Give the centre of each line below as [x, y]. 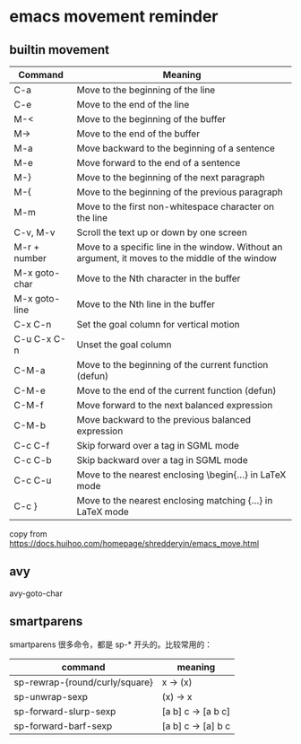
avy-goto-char [36, 593]
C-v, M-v [34, 232]
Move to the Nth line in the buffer [146, 304]
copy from [28, 534]
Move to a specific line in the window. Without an [180, 247]
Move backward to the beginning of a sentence [176, 148]
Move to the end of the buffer [138, 134]
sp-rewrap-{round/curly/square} [84, 682]
